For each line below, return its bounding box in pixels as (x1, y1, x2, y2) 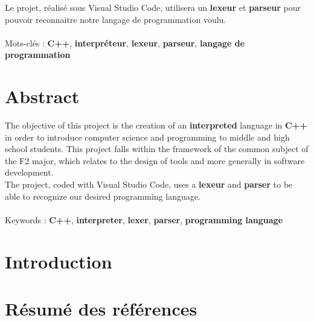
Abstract (5, 84, 80, 109)
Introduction (5, 249, 112, 273)
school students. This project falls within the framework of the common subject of (5, 142, 309, 155)
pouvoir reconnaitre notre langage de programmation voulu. (5, 13, 226, 25)
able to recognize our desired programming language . (5, 189, 200, 202)
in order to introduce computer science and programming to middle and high (5, 130, 290, 143)
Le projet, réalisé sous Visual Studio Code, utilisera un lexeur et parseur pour (5, 1, 301, 13)
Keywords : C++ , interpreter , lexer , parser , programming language (5, 213, 283, 226)
